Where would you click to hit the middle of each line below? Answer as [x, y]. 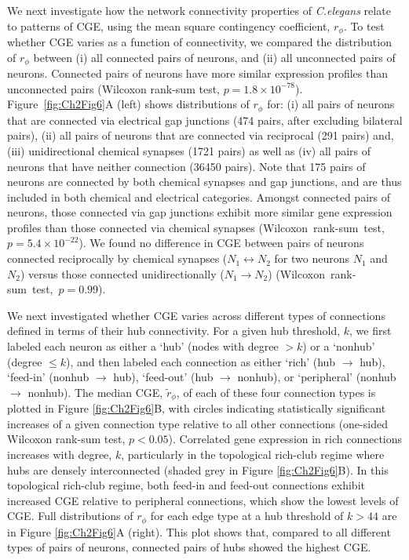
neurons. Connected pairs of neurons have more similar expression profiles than [197, 73]
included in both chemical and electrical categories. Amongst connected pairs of [199, 196]
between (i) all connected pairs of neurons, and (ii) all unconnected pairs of [214, 57]
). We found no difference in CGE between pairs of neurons [221, 243]
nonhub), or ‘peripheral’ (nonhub [317, 377]
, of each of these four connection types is [276, 392]
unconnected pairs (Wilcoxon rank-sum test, [113, 88]
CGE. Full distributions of [70, 516]
